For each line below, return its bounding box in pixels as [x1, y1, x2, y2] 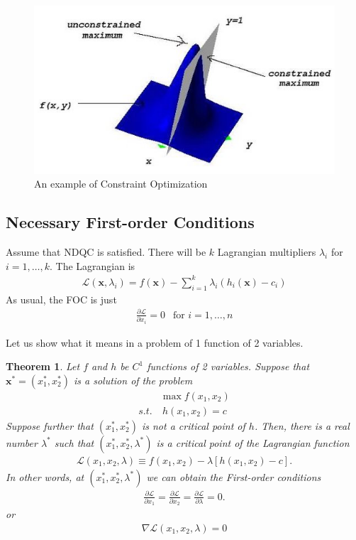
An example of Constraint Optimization [34, 176, 208, 191]
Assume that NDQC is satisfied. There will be [6, 244, 206, 259]
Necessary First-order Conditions [6, 211, 255, 233]
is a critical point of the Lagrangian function [156, 435, 350, 450]
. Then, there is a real [254, 418, 350, 433]
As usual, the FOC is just [6, 291, 117, 306]
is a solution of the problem [73, 372, 193, 387]
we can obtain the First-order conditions [146, 469, 321, 484]
